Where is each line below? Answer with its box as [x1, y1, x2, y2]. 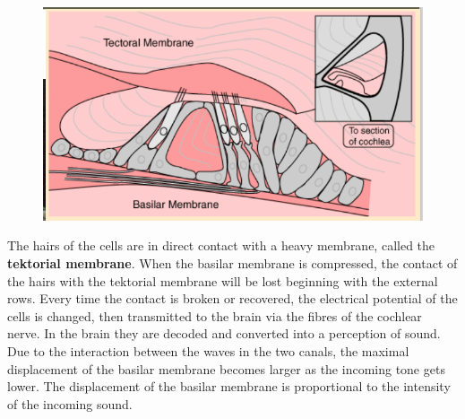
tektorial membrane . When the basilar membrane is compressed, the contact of [7, 254, 458, 273]
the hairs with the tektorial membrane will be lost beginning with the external [7, 271, 438, 290]
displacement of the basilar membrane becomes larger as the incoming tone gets [7, 359, 445, 378]
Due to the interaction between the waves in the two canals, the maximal [7, 342, 409, 361]
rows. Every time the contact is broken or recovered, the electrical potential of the [7, 289, 458, 308]
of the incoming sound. [7, 394, 133, 413]
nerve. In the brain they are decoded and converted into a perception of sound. [7, 324, 441, 343]
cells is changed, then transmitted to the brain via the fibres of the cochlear [7, 306, 422, 325]
